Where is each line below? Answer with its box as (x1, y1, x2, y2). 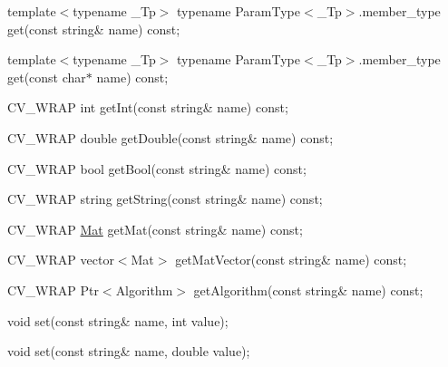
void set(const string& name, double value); (7, 342, 250, 361)
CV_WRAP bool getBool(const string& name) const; (7, 159, 307, 178)
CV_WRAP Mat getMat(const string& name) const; (7, 219, 303, 238)
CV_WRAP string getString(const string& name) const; (7, 189, 323, 208)
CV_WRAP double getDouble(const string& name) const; (7, 128, 334, 147)
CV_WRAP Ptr (7, 280, 99, 299)
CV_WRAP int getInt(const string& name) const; (7, 98, 288, 117)
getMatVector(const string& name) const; (175, 250, 407, 269)
